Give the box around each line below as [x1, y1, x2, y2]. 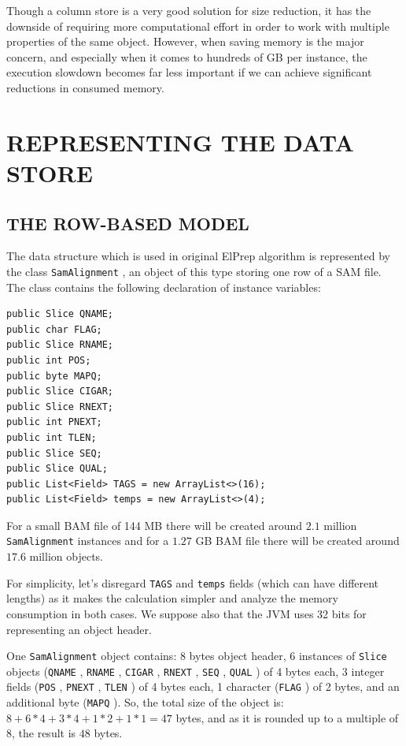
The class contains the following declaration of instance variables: [6, 278, 321, 295]
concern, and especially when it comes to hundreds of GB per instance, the [6, 48, 367, 65]
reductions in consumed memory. [6, 79, 164, 95]
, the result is [12, 725, 76, 741]
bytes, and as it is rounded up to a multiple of [175, 709, 399, 725]
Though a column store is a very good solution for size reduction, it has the [6, 2, 371, 18]
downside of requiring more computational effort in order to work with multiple [6, 17, 389, 34]
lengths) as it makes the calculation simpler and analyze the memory [6, 590, 338, 606]
